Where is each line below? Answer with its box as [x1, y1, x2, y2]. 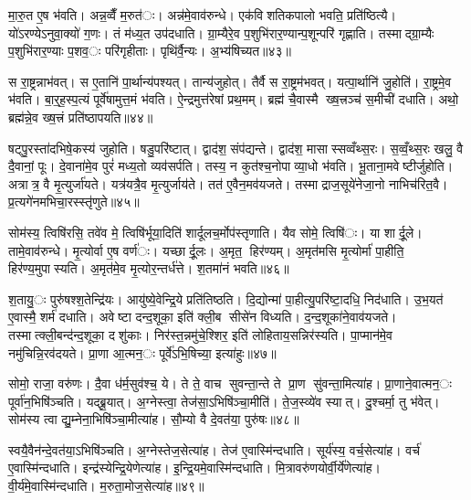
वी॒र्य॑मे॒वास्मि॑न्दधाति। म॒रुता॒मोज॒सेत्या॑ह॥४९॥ [8, 476, 204, 495]
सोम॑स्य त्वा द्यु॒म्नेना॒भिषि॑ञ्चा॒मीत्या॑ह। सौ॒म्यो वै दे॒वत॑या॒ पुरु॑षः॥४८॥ [8, 410, 299, 429]
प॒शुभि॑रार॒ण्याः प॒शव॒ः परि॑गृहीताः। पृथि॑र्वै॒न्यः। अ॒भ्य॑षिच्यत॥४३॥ [8, 41, 292, 60]
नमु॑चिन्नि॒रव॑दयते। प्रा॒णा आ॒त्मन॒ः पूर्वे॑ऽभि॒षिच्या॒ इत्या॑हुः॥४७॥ [8, 343, 277, 362]
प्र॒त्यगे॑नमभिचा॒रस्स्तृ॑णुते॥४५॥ [8, 192, 140, 211]
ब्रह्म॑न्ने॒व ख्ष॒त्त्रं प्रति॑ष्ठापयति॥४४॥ [8, 107, 153, 126]
